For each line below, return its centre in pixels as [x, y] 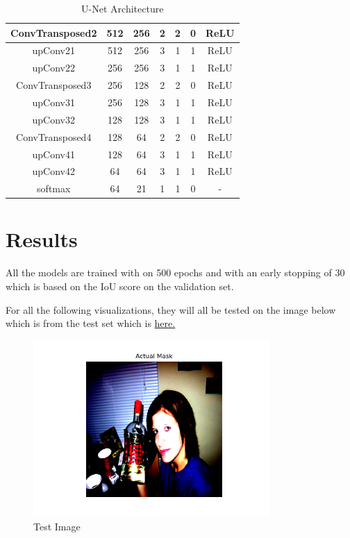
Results [42, 239]
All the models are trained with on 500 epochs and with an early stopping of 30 [175, 272]
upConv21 [53, 50]
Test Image [57, 526]
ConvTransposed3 [54, 85]
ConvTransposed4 [54, 136]
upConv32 [53, 119]
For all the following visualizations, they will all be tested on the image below [171, 309]
